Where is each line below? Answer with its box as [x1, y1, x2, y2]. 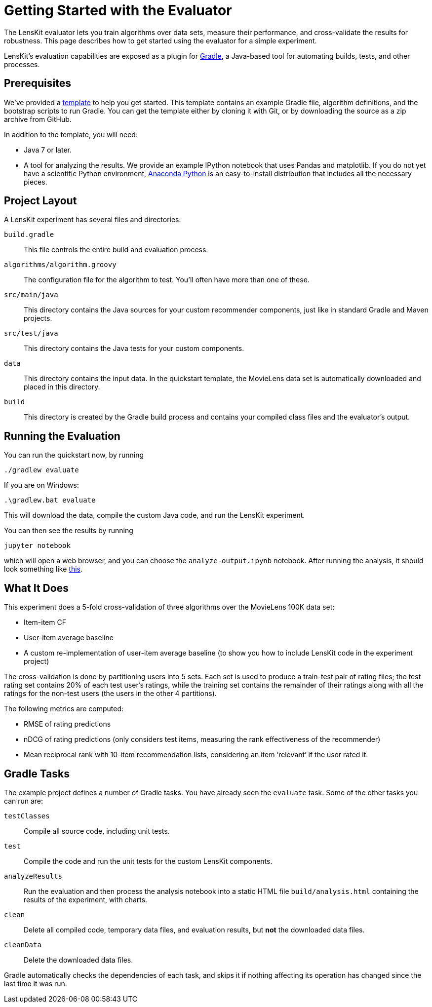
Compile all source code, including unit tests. [24, 826, 170, 835]
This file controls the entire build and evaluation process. [24, 245, 208, 254]
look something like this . [4, 565, 82, 574]
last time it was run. [4, 979, 67, 988]
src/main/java [4, 291, 58, 299]
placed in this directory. [24, 383, 100, 391]
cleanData [4, 940, 41, 949]
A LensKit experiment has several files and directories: [4, 215, 181, 224]
